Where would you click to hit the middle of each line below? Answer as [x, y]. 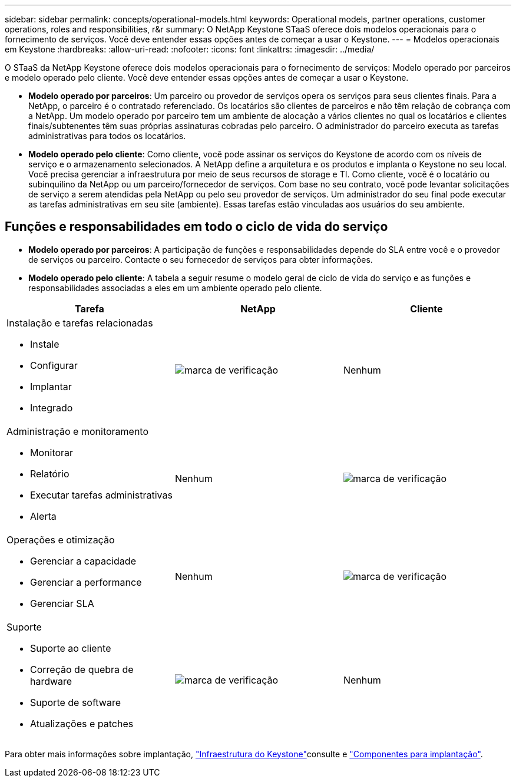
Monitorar [52, 452]
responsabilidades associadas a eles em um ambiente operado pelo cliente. [175, 288]
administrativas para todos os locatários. [107, 136]
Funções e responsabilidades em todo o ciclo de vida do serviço [196, 227]
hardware [51, 681]
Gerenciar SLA [62, 603]
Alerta [43, 516]
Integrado [52, 408]
